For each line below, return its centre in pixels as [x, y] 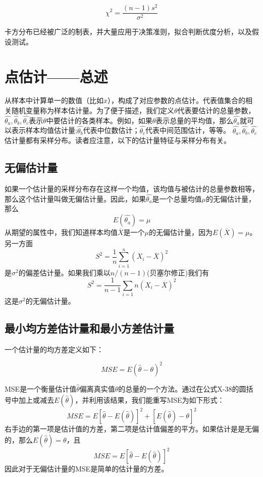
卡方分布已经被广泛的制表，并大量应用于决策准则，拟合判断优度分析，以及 [128, 32]
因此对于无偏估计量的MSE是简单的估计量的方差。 [87, 469]
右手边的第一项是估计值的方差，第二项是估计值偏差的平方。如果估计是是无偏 [132, 429]
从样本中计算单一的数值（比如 [54, 100]
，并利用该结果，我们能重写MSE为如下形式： [150, 399]
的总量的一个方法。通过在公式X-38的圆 [182, 389]
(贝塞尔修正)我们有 [178, 272]
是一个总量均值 [177, 198]
